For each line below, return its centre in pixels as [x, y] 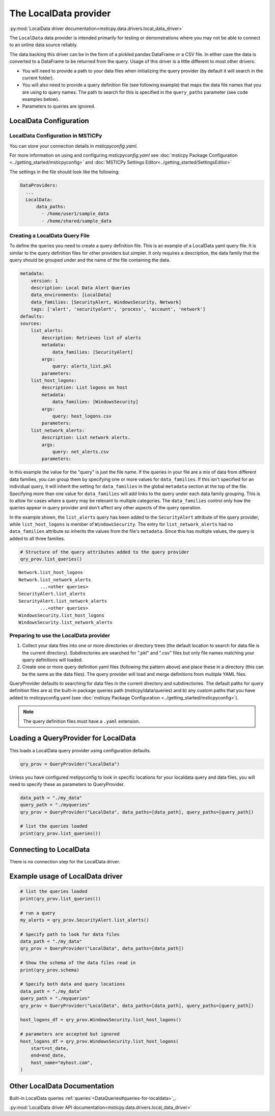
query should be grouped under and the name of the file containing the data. [90, 260]
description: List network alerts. [86, 438]
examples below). [41, 99]
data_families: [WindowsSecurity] [95, 402]
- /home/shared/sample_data [77, 221]
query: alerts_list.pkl [82, 366]
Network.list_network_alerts [55, 580]
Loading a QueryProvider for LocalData [73, 738]
